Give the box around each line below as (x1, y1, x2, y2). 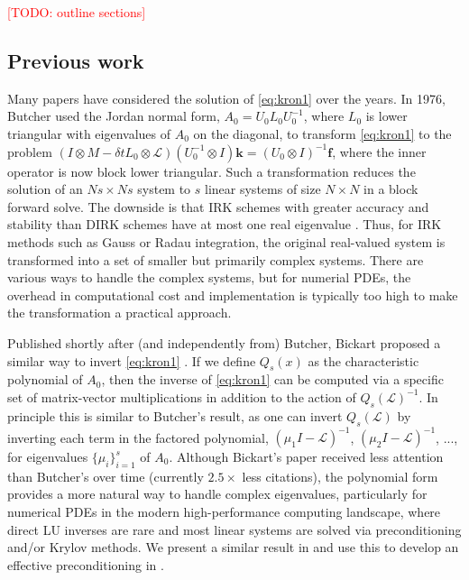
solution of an (7, 180, 83, 198)
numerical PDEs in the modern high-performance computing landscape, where (7, 502, 441, 520)
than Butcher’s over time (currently (7, 466, 204, 485)
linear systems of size (205, 180, 321, 198)
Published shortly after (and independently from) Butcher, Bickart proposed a (7, 333, 441, 352)
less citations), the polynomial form (242, 466, 438, 485)
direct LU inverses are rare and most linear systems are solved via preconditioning (7, 520, 462, 539)
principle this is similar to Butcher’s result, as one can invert (7, 406, 343, 425)
